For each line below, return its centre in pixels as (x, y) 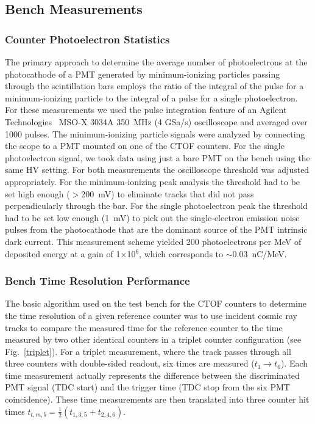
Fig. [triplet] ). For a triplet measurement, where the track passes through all (148, 351)
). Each (294, 363)
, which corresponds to (181, 253)
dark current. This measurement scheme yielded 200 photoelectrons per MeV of (153, 241)
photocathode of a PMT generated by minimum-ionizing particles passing (143, 74)
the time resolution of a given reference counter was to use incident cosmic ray (151, 315)
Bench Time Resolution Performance (97, 281)
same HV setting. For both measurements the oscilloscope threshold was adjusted (157, 170)
